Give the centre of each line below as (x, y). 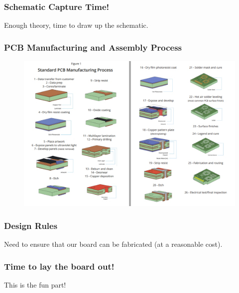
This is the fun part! (35, 284)
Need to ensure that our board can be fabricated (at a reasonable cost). (113, 244)
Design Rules (31, 225)
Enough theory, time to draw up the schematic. (76, 25)
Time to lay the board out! (59, 266)
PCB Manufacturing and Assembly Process (93, 47)
